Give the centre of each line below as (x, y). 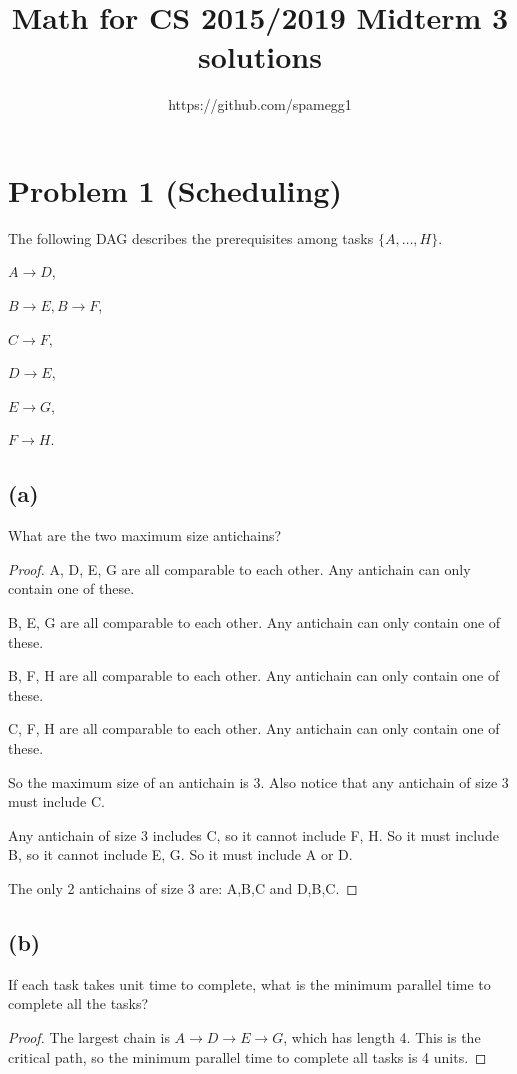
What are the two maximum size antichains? (145, 535)
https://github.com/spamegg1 (260, 104)
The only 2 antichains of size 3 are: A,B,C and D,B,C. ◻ (183, 887)
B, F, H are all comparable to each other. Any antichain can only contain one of (254, 675)
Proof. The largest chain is (89, 1036)
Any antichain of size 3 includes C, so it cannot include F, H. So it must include (253, 834)
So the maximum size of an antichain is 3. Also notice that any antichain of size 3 (258, 781)
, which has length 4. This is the (382, 1036)
